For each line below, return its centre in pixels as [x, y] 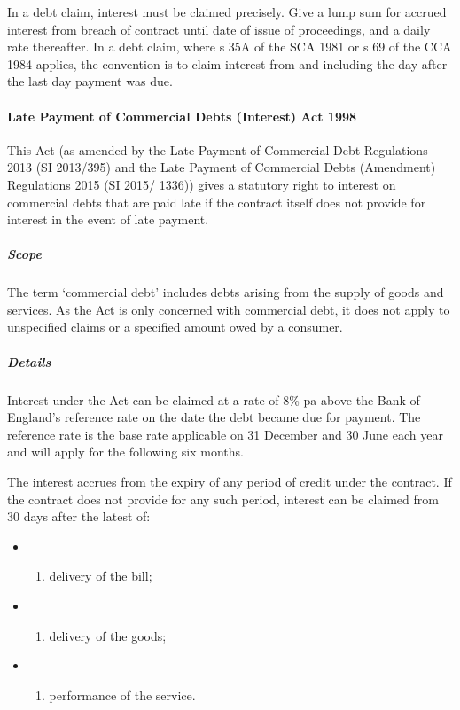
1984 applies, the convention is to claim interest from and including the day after [227, 63]
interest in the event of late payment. [108, 219]
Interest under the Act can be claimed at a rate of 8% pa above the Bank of [214, 399]
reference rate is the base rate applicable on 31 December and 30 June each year [225, 434]
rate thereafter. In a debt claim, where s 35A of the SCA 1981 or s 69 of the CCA [230, 47]
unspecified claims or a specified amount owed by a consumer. [175, 327]
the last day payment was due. [90, 81]
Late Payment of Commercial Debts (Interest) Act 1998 [182, 116]
